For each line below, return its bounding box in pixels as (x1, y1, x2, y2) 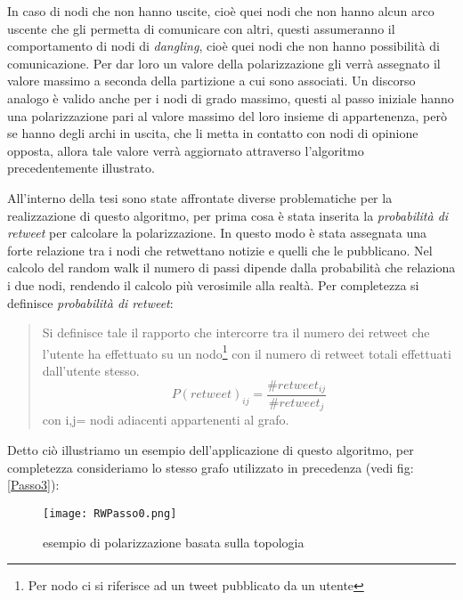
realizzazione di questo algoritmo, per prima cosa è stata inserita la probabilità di (7, 206, 449, 224)
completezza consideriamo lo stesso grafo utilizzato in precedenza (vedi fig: (7, 458, 414, 476)
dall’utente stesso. (42, 361, 140, 379)
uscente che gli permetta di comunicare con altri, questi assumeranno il (7, 19, 395, 37)
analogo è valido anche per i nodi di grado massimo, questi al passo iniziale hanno (7, 88, 454, 107)
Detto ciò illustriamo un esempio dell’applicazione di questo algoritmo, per (7, 441, 414, 459)
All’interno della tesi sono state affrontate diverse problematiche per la (7, 188, 393, 207)
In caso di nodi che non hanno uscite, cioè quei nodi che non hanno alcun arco (7, 2, 435, 20)
